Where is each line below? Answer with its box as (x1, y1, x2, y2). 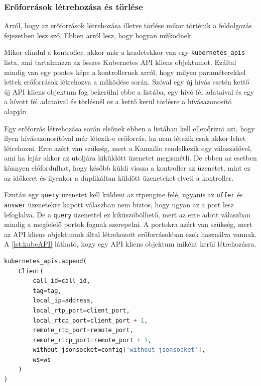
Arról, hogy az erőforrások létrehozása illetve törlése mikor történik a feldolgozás (4, 20, 252, 31)
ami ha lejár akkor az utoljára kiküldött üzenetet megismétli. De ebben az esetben (4, 152, 257, 163)
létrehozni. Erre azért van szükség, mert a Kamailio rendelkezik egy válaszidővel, (4, 142, 252, 153)
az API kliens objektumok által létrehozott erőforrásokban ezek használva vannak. (4, 228, 257, 239)
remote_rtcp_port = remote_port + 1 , (33, 336, 152, 344)
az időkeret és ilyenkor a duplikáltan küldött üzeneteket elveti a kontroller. (4, 172, 234, 183)
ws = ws (33, 356, 51, 363)
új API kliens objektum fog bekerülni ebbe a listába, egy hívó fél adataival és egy (4, 86, 254, 97)
